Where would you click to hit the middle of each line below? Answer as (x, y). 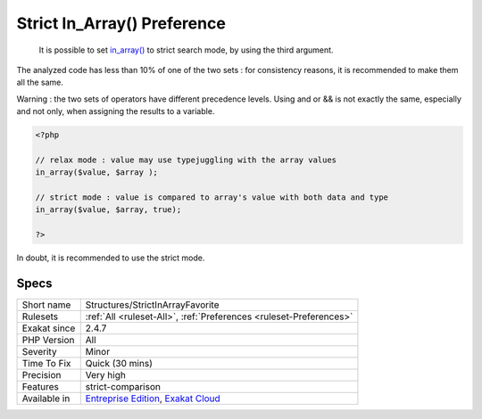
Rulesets (40, 316)
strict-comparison (123, 387)
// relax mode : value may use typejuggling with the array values (186, 160)
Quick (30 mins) (119, 364)
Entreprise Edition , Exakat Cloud (153, 398)
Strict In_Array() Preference (121, 23)
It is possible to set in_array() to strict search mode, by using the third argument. (186, 50)
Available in (46, 398)
